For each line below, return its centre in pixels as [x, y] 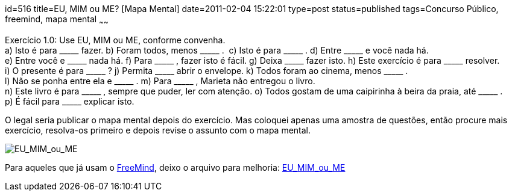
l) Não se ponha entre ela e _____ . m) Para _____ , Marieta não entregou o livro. [160, 81]
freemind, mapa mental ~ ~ [57, 20]
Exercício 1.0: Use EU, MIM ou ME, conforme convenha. [115, 40]
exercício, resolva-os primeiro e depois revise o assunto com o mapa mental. [158, 130]
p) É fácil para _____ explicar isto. [70, 101]
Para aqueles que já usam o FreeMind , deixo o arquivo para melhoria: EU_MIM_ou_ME [175, 167]
